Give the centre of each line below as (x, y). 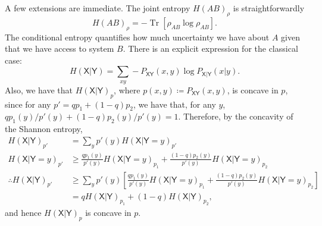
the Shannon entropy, (44, 129)
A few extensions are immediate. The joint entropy (98, 8)
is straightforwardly (269, 8)
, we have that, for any (174, 104)
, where (127, 90)
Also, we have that (39, 90)
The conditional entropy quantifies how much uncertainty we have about (137, 37)
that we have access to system (60, 48)
